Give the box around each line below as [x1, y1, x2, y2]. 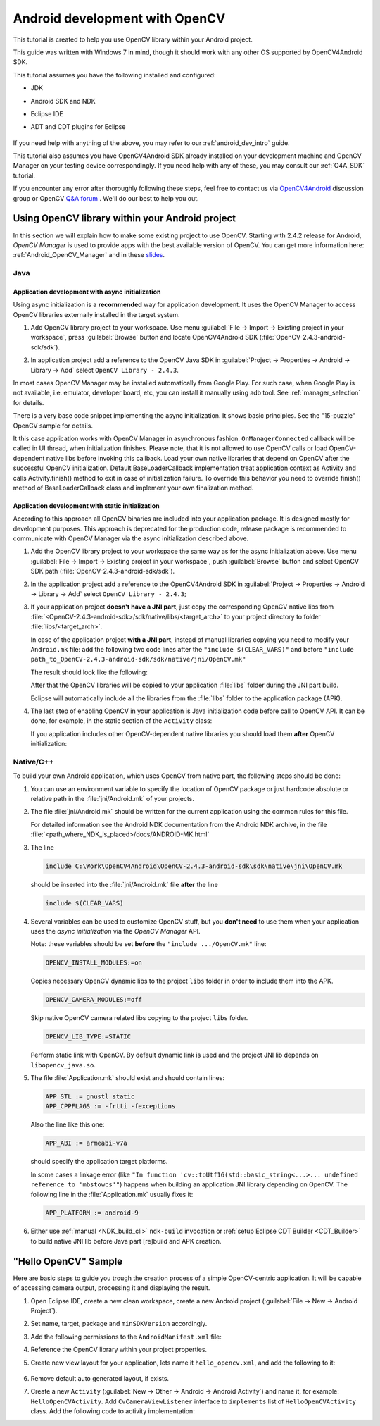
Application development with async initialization [13, 287, 161, 296]
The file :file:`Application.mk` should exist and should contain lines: [30, 1074, 225, 1081]
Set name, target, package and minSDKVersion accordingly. [30, 1320, 208, 1328]
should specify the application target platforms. [30, 1158, 168, 1166]
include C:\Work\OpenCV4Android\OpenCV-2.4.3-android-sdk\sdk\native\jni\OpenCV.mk [45, 862, 343, 870]
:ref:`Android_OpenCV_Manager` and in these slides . [13, 251, 165, 259]
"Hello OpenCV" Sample [13, 1255, 123, 1267]
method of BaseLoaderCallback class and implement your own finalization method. [13, 483, 254, 492]
